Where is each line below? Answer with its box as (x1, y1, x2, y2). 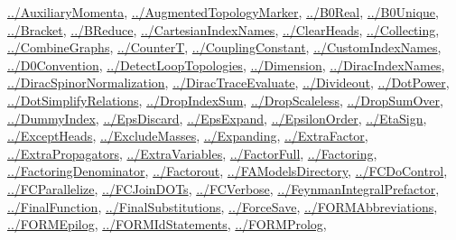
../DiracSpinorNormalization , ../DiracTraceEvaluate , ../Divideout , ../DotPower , (7, 73, 450, 92)
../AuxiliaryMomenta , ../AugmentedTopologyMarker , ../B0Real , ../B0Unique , (7, 3, 439, 21)
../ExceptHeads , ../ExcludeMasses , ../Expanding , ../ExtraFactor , (7, 126, 368, 145)
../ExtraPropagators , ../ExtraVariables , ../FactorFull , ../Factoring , (7, 143, 377, 162)
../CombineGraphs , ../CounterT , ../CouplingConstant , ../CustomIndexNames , (7, 38, 442, 57)
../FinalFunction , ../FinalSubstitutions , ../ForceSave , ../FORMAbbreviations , (7, 197, 438, 216)
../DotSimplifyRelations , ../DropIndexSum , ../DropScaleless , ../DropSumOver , (7, 90, 443, 109)
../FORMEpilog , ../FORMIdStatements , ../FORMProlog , (7, 215, 327, 234)
